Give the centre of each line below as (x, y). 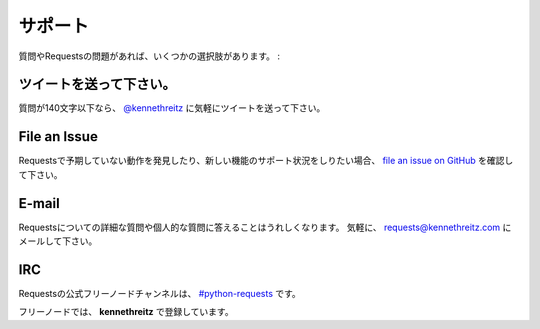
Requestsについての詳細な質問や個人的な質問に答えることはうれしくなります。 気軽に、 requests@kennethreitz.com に (265, 227)
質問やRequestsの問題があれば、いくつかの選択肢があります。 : (149, 56)
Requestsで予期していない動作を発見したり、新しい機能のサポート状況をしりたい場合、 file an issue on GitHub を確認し (266, 161)
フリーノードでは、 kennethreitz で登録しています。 (126, 312)
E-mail (39, 203)
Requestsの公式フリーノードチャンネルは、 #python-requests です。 (160, 293)
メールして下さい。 (58, 241)
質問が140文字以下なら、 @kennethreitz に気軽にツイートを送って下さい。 (172, 108)
